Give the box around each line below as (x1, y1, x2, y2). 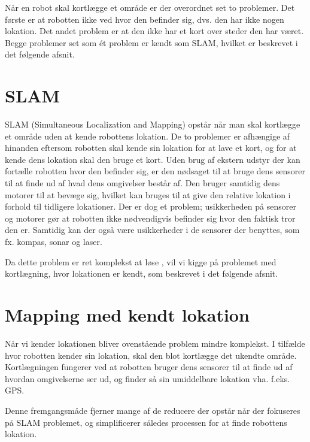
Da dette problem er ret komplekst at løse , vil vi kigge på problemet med (5, 255, 276, 268)
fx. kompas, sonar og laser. (5, 235, 102, 248)
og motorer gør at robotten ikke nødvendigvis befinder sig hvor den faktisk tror (5, 211, 296, 224)
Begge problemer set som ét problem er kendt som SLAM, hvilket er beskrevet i (5, 36, 298, 49)
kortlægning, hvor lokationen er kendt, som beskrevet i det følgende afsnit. (5, 267, 278, 280)
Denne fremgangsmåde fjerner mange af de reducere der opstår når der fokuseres (5, 404, 300, 416)
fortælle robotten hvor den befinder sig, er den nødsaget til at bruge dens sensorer (5, 165, 305, 177)
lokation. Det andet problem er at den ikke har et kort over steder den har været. (5, 25, 304, 37)
